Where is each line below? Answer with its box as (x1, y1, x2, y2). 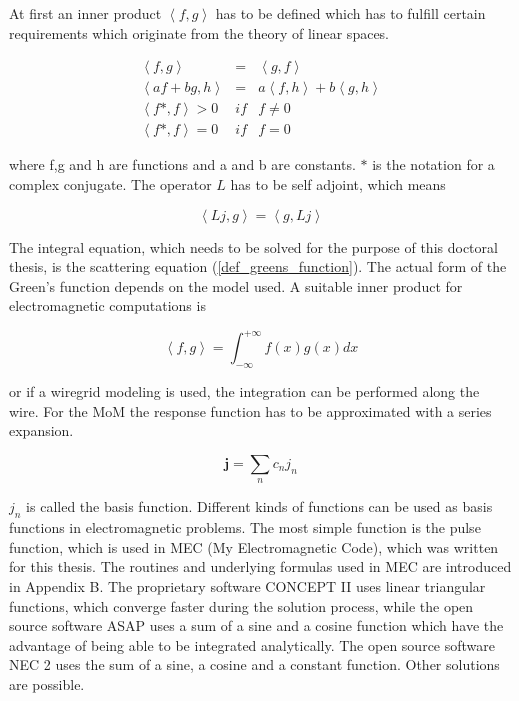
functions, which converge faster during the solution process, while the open (9, 595, 474, 616)
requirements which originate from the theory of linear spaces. (9, 22, 390, 43)
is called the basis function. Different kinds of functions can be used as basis (26, 496, 493, 517)
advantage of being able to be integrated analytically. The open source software (9, 634, 495, 655)
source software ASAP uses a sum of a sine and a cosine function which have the (9, 615, 504, 636)
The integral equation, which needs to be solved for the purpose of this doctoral (9, 236, 498, 257)
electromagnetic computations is (9, 295, 206, 316)
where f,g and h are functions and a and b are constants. (9, 154, 356, 175)
